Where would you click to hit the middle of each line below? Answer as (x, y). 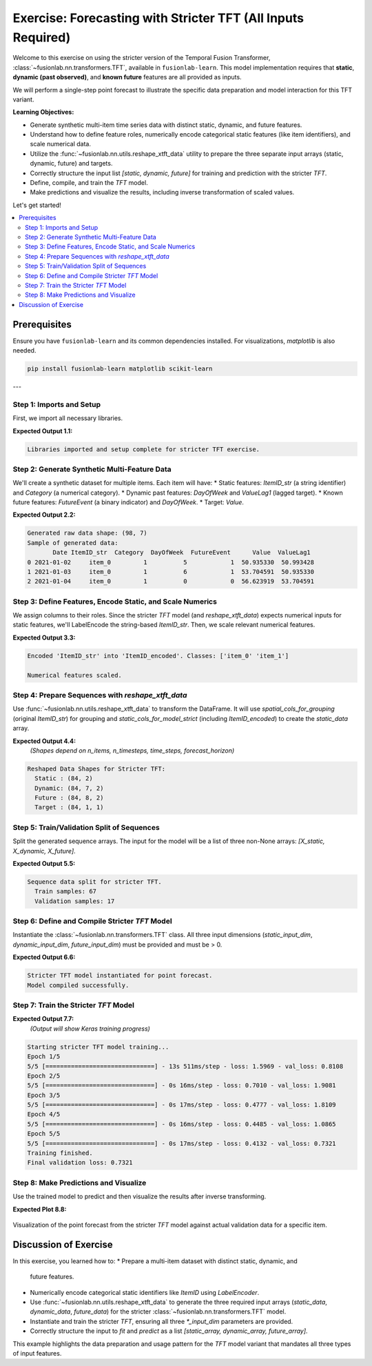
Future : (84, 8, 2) (69, 798)
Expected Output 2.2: (44, 515)
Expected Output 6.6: (44, 957)
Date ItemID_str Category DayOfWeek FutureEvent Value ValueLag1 (182, 553)
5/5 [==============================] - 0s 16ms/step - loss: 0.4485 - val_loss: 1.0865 (182, 1124)
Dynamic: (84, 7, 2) (69, 788)
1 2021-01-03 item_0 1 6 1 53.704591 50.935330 (171, 572)
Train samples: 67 (65, 891)
